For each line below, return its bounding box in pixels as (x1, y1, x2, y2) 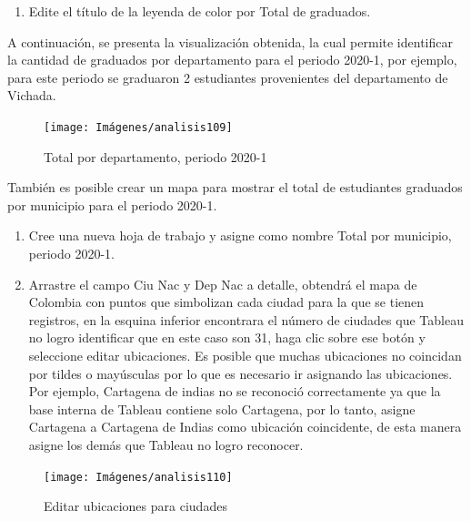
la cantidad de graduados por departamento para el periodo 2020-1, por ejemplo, (7, 50, 457, 69)
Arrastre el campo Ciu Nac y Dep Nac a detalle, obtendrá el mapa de (28, 274, 417, 293)
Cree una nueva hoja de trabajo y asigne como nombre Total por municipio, (28, 226, 452, 245)
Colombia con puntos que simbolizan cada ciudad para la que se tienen (28, 292, 425, 312)
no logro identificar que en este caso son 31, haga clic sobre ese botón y (28, 328, 426, 347)
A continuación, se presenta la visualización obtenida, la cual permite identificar (7, 32, 453, 51)
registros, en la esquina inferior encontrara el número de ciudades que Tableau (28, 310, 464, 329)
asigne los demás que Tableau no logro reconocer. (28, 434, 304, 454)
